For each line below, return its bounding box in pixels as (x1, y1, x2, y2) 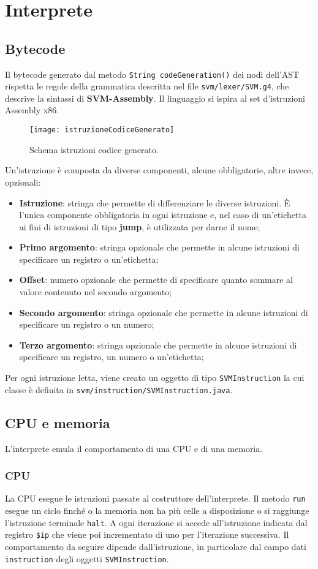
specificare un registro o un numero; (19, 318, 154, 331)
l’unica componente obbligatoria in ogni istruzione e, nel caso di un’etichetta (19, 208, 306, 221)
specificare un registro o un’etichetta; (19, 252, 159, 265)
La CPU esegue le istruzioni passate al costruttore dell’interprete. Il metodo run (5, 492, 306, 505)
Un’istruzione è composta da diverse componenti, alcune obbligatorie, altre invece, (5, 164, 314, 176)
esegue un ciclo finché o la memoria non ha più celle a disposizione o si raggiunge (5, 504, 309, 517)
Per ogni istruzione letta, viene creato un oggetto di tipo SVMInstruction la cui (5, 371, 305, 384)
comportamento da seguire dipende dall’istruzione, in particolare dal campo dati (5, 540, 306, 552)
